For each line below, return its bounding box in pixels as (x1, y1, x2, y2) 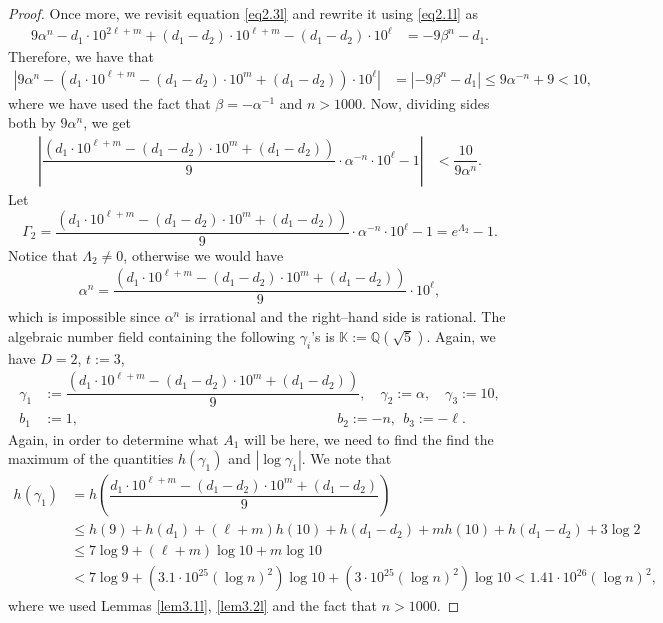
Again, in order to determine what (8, 428, 219, 449)
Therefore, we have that (8, 46, 154, 67)
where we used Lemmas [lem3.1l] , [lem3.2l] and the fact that (8, 594, 378, 615)
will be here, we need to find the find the (244, 428, 494, 449)
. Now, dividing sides (362, 92, 490, 113)
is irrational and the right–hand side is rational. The (184, 306, 506, 327)
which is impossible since (8, 306, 160, 327)
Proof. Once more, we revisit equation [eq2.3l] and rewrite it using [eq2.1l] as (8, 3, 479, 23)
